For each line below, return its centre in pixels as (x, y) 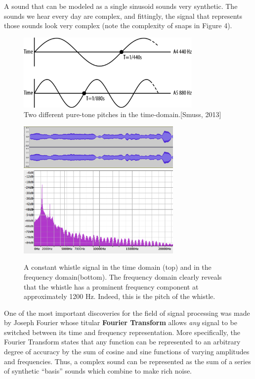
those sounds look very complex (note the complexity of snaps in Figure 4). (118, 25)
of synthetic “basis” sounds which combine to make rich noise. (98, 371)
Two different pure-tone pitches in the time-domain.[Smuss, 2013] (123, 114)
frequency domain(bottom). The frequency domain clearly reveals (123, 276)
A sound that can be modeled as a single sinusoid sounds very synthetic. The (121, 6)
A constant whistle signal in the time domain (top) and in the (118, 267)
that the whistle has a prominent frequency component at (111, 286)
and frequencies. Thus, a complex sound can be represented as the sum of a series (127, 361)
